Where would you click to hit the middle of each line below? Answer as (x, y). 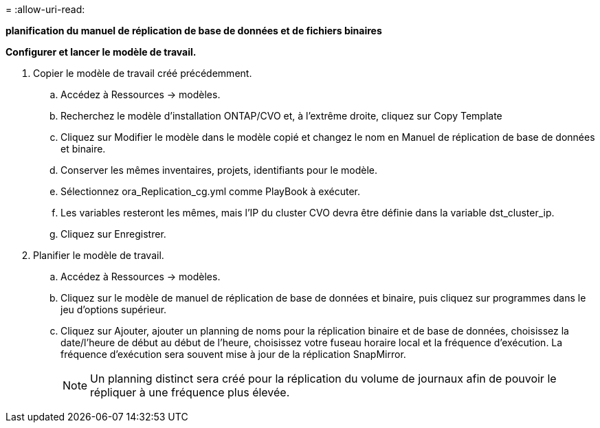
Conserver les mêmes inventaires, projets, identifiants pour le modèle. (219, 170)
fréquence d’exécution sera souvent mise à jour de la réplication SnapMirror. (233, 354)
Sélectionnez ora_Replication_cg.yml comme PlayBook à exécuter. (210, 191)
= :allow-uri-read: (45, 9)
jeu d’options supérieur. (114, 309)
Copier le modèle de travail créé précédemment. (143, 73)
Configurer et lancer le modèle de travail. (101, 52)
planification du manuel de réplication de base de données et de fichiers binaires (194, 31)
